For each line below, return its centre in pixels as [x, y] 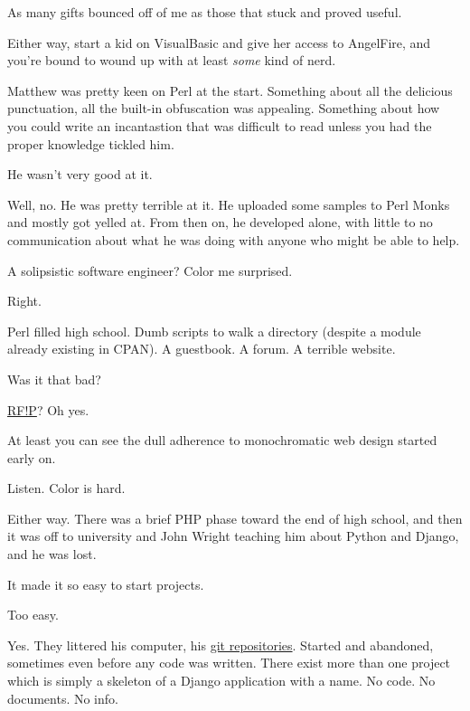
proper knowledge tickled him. [91, 143]
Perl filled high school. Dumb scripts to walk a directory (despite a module [214, 331]
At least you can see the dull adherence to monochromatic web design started [222, 440]
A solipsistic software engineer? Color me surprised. [150, 270]
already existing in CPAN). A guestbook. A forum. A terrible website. [202, 349]
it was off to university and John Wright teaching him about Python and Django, [233, 536]
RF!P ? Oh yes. [48, 409]
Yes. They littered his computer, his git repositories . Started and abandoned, [221, 645]
